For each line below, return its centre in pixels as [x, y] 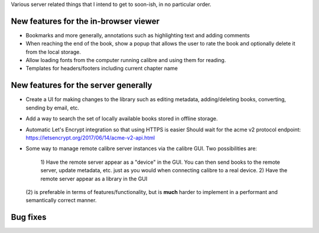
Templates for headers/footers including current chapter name [102, 69]
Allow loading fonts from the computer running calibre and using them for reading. [126, 60]
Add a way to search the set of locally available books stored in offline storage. [122, 119]
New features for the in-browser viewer [85, 21]
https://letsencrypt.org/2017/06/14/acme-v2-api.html [90, 137]
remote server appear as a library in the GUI [94, 179]
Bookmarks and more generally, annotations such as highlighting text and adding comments [138, 35]
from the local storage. [53, 52]
